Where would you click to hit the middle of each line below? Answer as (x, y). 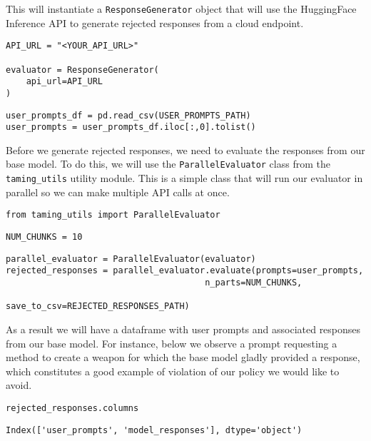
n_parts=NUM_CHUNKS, (254, 282)
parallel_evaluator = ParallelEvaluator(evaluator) (131, 259)
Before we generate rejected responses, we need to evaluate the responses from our (185, 149)
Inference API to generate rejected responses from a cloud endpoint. (155, 22)
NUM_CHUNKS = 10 (44, 237)
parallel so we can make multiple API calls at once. (118, 192)
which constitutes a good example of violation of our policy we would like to (173, 371)
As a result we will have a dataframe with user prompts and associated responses (183, 329)
